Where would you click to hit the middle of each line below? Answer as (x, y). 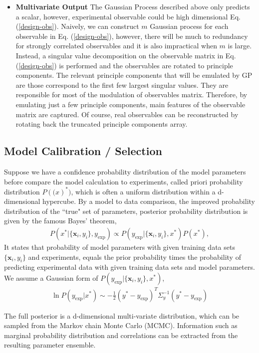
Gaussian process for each (189, 26)
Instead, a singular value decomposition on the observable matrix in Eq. (126, 55)
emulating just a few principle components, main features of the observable (130, 104)
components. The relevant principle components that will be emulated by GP (134, 75)
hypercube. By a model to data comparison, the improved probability (149, 201)
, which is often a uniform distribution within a (143, 191)
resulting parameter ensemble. (50, 345)
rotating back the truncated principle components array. (102, 124)
